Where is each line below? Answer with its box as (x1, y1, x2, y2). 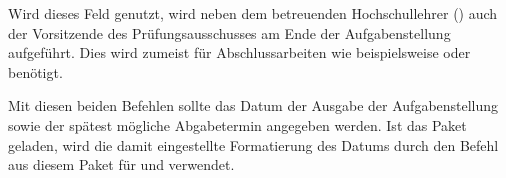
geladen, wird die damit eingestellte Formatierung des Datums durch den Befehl (8, 134, 499, 155)
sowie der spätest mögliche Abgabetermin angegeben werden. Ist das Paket (8, 114, 467, 135)
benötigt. (8, 61, 63, 82)
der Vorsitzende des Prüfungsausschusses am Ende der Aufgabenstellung (8, 22, 451, 43)
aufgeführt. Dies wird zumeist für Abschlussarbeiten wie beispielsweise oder (8, 42, 471, 63)
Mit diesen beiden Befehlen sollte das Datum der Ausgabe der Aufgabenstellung (8, 95, 499, 116)
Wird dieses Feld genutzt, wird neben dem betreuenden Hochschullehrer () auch (8, 3, 498, 23)
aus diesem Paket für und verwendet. (8, 154, 235, 175)
